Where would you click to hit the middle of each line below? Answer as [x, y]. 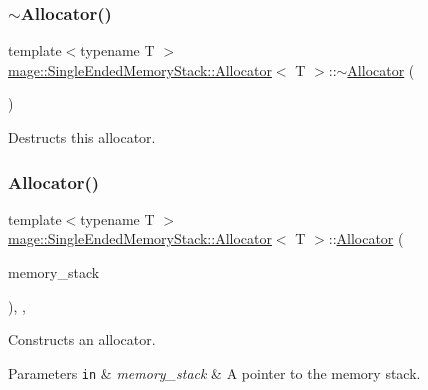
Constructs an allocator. [82, 339]
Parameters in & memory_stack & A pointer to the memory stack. [214, 372]
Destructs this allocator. [82, 137]
